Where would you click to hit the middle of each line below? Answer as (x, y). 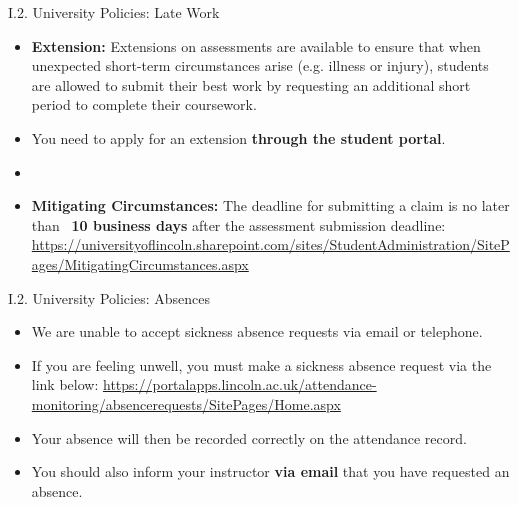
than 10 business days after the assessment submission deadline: (238, 224)
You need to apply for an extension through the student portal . (238, 137)
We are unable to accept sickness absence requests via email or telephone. (257, 331)
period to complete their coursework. (144, 104)
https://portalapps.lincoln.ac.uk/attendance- (239, 384)
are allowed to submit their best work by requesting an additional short (251, 84)
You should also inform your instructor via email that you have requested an (270, 471)
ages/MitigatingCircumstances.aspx (140, 263)
